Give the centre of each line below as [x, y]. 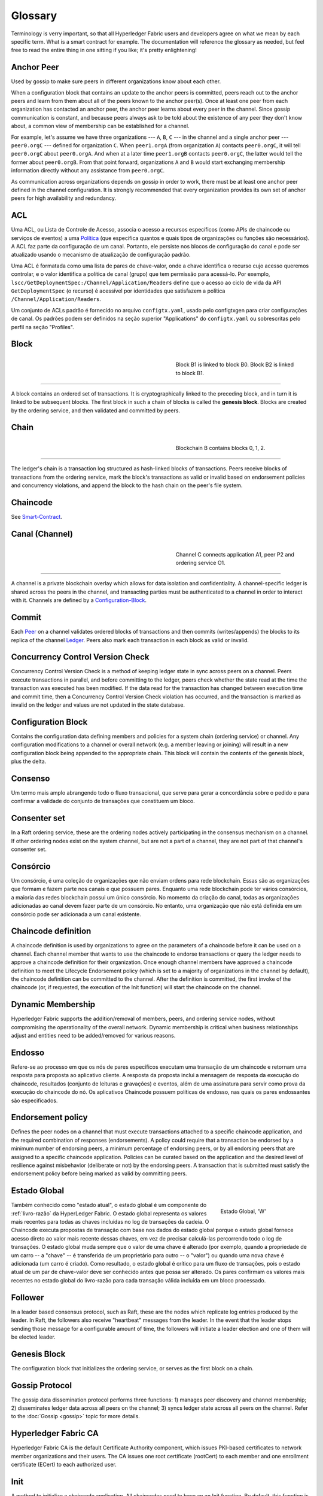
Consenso [31, 778]
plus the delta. [29, 761]
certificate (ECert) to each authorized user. [64, 1465]
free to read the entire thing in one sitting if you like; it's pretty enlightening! [104, 50]
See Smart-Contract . [36, 517]
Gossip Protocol [41, 1385]
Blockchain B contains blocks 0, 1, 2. [220, 448]
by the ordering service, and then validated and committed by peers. [96, 411]
